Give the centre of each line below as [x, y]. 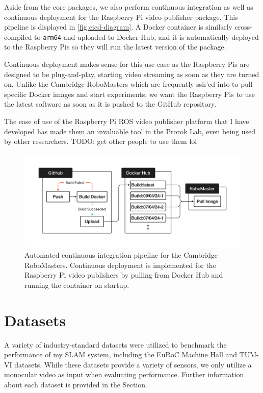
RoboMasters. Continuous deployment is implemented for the [120, 265]
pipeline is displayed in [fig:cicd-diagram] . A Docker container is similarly [118, 27]
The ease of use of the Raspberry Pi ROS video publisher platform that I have [127, 121]
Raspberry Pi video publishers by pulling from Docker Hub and [124, 275]
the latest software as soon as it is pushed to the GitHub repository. [110, 104]
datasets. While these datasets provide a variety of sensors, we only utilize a [133, 364]
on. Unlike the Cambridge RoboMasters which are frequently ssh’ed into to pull [128, 84]
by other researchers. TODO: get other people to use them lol [101, 141]
